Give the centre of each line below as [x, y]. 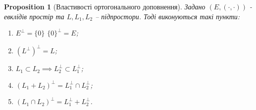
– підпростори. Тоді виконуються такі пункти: [168, 16]
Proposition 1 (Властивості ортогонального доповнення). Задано [105, 6]
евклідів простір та [34, 16]
